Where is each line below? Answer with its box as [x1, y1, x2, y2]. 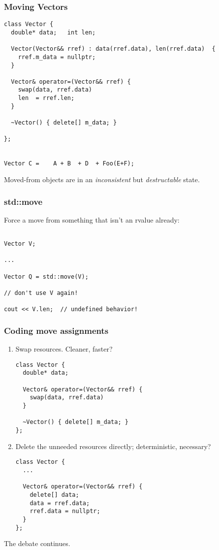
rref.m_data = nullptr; [18, 53, 96, 61]
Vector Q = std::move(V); [4, 273, 89, 280]
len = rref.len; [18, 95, 75, 102]
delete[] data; [30, 491, 79, 498]
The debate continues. [4, 538, 70, 549]
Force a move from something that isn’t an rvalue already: [4, 214, 180, 225]
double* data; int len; [11, 29, 96, 36]
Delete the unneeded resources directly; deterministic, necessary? [15, 441, 211, 451]
